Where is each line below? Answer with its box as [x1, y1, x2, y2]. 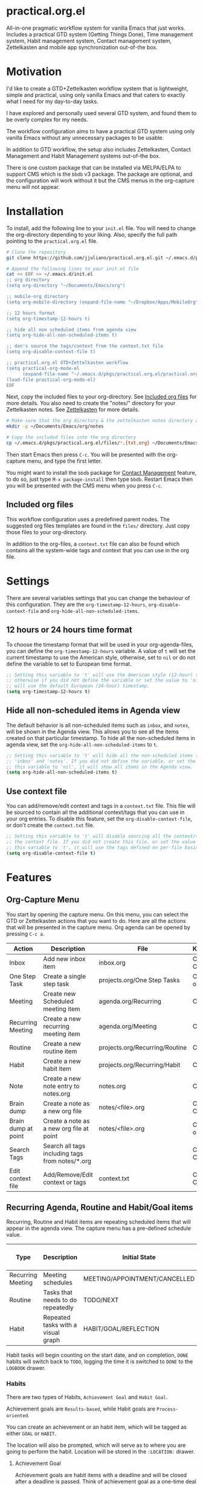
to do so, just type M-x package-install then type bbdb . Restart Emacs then [6, 475, 193, 483]
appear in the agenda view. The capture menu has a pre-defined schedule [6, 1225, 192, 1232]
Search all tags [43, 1142, 86, 1150]
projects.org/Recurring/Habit [98, 1060, 181, 1069]
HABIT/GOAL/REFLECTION [83, 1325, 160, 1333]
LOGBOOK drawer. [6, 1364, 46, 1372]
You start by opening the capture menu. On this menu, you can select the [6, 910, 188, 918]
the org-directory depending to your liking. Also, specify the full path [6, 231, 178, 238]
